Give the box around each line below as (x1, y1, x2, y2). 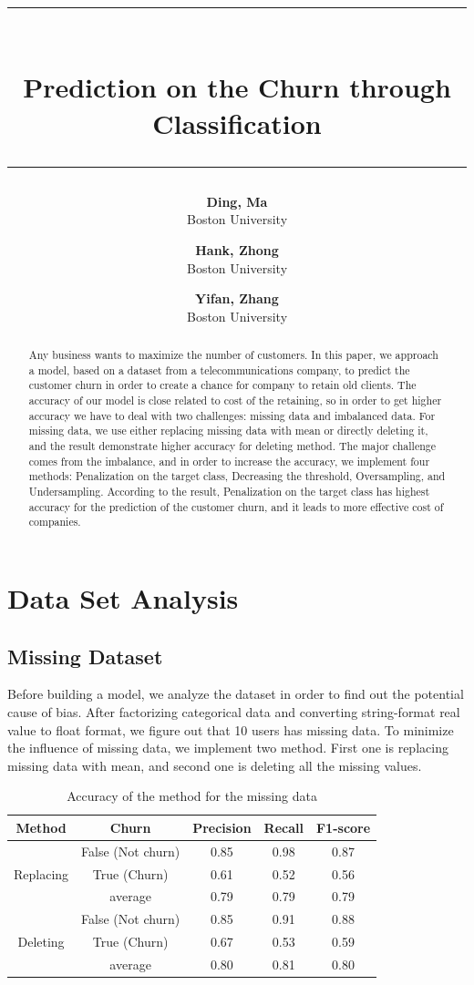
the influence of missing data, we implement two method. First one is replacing (7, 738, 448, 757)
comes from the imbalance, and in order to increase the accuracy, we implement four (28, 453, 430, 468)
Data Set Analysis (7, 579, 239, 616)
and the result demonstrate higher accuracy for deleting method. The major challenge (28, 438, 437, 454)
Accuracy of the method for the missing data (67, 786, 317, 805)
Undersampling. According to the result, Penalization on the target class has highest (28, 484, 430, 499)
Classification (152, 104, 322, 141)
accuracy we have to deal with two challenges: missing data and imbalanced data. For (28, 407, 436, 423)
